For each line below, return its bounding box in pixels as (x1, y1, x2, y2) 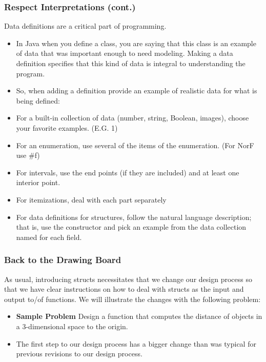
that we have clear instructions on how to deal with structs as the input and (4, 284, 244, 294)
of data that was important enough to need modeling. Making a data (16, 48, 233, 58)
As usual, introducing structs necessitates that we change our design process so (4, 273, 252, 284)
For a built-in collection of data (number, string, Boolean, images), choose (16, 112, 249, 123)
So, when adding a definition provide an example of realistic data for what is (16, 85, 257, 96)
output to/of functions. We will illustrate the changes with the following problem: (4, 293, 261, 304)
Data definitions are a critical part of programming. (4, 21, 167, 31)
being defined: (16, 95, 60, 106)
